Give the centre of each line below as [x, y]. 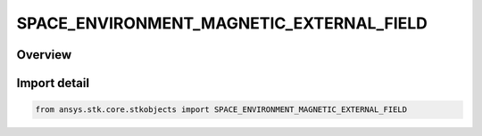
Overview [44, 55]
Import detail [53, 83]
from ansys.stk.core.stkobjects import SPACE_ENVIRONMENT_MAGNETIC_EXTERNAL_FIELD [221, 110]
